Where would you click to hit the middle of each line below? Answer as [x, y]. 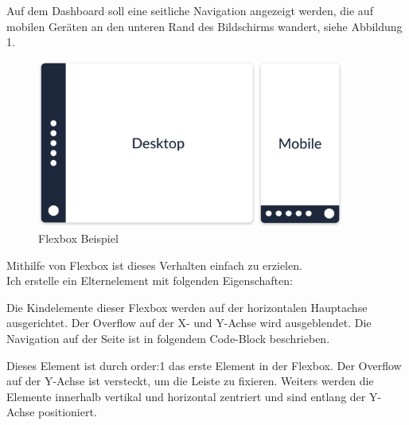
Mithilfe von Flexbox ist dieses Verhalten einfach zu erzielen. [154, 265]
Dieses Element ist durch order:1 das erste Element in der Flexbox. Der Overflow [204, 365]
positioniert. [68, 412]
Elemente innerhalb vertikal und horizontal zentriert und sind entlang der [186, 396]
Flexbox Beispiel [78, 238]
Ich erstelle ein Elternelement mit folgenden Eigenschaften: [150, 281]
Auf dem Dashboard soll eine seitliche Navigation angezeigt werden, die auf [190, 10]
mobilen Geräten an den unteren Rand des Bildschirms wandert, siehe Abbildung [204, 26]
